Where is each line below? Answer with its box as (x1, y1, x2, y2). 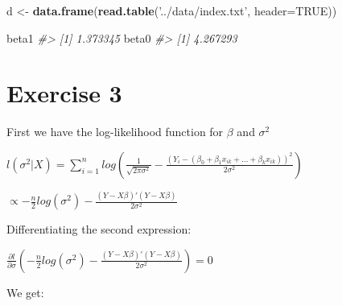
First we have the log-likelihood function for (6, 123, 224, 140)
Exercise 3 (6, 76, 122, 110)
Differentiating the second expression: (6, 221, 192, 238)
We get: (6, 283, 44, 300)
